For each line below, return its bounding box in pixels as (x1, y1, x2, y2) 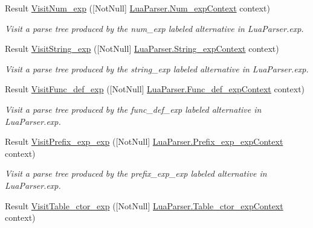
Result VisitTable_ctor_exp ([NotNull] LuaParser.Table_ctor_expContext (5, 199, 283, 212)
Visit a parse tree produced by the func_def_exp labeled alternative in (5, 103, 262, 115)
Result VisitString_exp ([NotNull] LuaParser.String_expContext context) (5, 42, 279, 55)
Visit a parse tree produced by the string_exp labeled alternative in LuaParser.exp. (5, 62, 309, 75)
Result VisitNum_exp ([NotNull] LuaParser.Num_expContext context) (5, 2, 270, 14)
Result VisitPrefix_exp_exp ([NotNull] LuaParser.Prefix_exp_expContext (5, 135, 283, 148)
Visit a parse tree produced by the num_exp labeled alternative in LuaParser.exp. (5, 22, 304, 34)
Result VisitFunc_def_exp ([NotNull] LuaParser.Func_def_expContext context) (5, 83, 305, 95)
